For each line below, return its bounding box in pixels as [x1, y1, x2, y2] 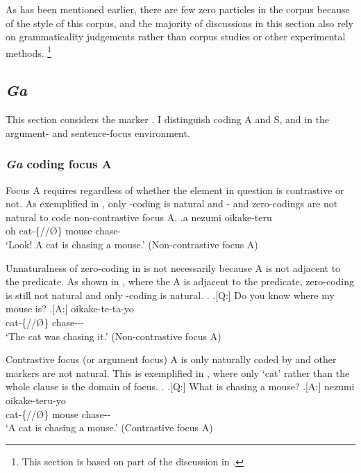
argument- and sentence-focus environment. [6, 125, 190, 140]
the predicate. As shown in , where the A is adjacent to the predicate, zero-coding [6, 274, 355, 289]
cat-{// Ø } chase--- [6, 314, 85, 329]
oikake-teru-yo [6, 392, 66, 407]
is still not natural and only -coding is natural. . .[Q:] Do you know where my [6, 287, 335, 302]
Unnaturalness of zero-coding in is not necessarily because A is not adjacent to [6, 260, 341, 275]
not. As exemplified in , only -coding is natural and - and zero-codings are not [6, 196, 338, 211]
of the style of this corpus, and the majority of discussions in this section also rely [6, 15, 353, 30]
